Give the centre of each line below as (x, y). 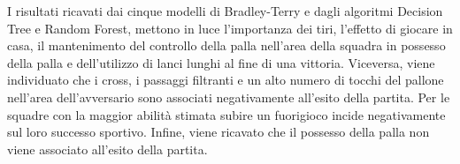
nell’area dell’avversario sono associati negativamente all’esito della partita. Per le (229, 97)
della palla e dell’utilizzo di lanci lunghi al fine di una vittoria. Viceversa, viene (221, 62)
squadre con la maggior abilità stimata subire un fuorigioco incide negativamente (226, 114)
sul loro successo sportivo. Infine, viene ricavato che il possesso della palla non (218, 132)
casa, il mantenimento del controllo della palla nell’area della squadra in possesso (226, 45)
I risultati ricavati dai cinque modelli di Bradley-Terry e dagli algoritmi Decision (225, 11)
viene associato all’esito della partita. (107, 149)
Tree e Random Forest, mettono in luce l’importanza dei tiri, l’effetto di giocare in (230, 28)
